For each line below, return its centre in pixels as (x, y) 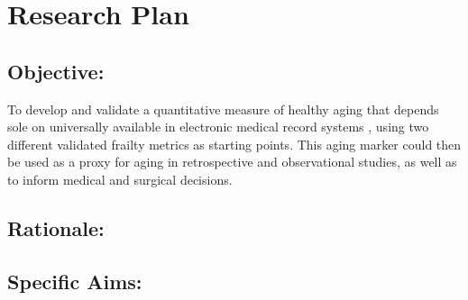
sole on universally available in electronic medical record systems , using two (218, 127)
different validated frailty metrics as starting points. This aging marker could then (234, 144)
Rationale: (56, 227)
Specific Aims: (75, 281)
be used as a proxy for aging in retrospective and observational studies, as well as (232, 162)
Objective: (56, 71)
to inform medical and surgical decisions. (120, 179)
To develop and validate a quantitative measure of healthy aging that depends (223, 109)
